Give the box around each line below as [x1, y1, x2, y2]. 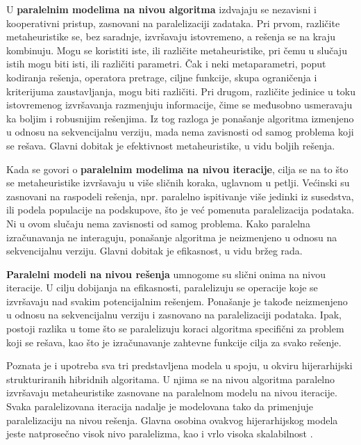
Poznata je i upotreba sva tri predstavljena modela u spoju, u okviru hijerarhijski [6, 358, 353, 373]
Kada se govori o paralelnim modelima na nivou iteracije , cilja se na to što [6, 161, 349, 176]
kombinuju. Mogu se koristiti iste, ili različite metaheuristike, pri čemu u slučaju [6, 42, 347, 57]
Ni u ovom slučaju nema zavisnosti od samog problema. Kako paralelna [6, 216, 310, 230]
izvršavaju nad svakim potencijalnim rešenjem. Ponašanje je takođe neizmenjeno [6, 293, 348, 308]
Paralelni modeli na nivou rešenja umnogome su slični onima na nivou [6, 266, 326, 281]
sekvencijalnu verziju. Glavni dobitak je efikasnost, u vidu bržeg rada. [6, 243, 303, 258]
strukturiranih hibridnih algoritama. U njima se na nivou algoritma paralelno [6, 371, 335, 386]
